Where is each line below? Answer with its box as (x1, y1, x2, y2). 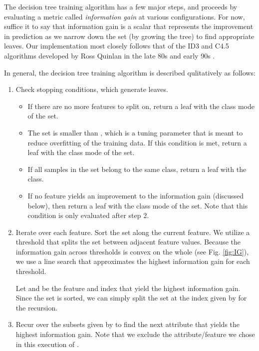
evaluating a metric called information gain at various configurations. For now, (4, 11, 245, 21)
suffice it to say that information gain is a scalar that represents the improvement (4, 21, 254, 31)
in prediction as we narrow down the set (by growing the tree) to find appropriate (4, 30, 255, 41)
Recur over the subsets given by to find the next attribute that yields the (15, 319, 240, 329)
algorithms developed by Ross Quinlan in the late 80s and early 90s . (4, 50, 215, 60)
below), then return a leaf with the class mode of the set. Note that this (27, 200, 248, 210)
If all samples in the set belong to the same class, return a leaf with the (27, 163, 247, 174)
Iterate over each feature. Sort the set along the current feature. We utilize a (15, 226, 250, 237)
